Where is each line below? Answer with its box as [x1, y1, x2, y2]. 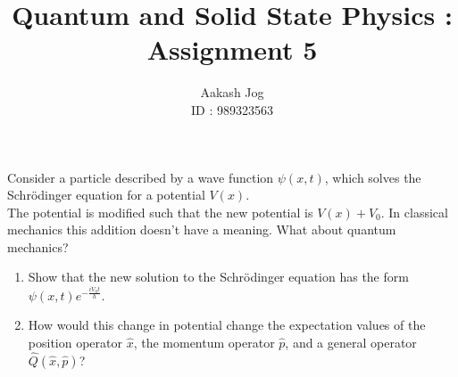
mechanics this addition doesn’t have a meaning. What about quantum [7, 220, 396, 239]
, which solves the [324, 168, 421, 186]
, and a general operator [285, 333, 417, 352]
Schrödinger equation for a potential [7, 185, 205, 204]
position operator [28, 333, 122, 352]
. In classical [380, 202, 448, 221]
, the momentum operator [133, 333, 275, 352]
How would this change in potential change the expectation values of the [28, 316, 426, 334]
